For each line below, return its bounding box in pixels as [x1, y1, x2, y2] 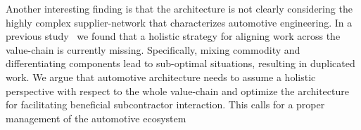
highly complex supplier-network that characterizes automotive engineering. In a [6, 15, 353, 29]
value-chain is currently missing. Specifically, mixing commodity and [6, 42, 300, 57]
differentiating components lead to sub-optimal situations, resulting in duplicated [6, 56, 355, 71]
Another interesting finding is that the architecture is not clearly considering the [6, 1, 353, 15]
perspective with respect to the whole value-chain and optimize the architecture [6, 83, 349, 98]
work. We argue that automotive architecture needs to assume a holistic [6, 69, 316, 84]
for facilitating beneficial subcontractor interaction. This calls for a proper [6, 97, 325, 112]
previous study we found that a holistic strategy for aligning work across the [6, 29, 341, 43]
